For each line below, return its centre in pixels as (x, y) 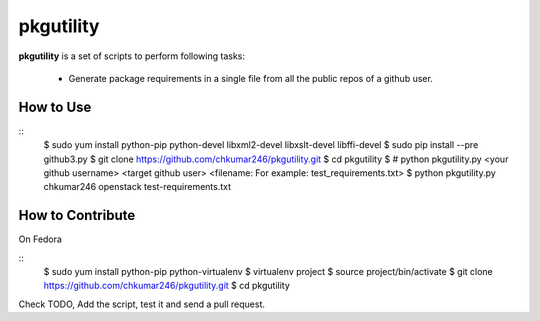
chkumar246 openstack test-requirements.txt (137, 187)
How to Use (55, 106)
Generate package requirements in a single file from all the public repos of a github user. (251, 78)
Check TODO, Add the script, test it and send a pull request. (141, 304)
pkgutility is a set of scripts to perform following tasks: (131, 56)
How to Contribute (77, 215)
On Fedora (40, 239)
